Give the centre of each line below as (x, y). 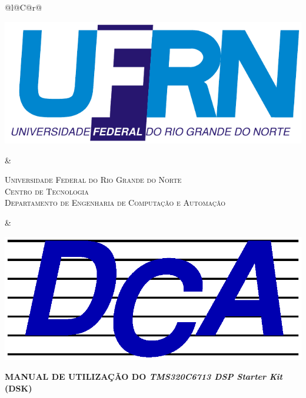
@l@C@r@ (24, 7)
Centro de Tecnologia (47, 191)
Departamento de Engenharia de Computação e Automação (115, 203)
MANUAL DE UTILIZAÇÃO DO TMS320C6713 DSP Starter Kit (144, 377)
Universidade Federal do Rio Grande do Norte (93, 180)
